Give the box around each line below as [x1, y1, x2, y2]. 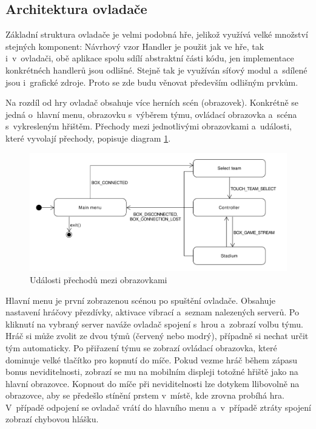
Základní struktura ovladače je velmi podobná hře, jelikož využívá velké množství [5, 28, 308, 41]
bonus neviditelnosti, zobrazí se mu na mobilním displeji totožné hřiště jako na [5, 365, 298, 378]
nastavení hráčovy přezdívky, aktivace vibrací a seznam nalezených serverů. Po [5, 306, 299, 318]
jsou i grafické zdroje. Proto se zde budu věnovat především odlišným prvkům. [5, 75, 298, 88]
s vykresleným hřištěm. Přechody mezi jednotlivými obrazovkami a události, [5, 120, 292, 132]
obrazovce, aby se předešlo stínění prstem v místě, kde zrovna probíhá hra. [5, 389, 284, 402]
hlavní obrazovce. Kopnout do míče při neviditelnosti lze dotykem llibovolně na [5, 377, 300, 390]
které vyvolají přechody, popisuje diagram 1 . [5, 131, 171, 144]
